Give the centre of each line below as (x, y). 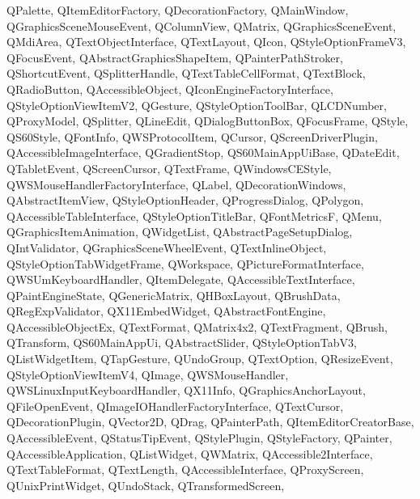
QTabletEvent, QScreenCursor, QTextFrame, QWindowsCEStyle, (169, 168)
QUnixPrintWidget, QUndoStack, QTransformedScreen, (146, 485)
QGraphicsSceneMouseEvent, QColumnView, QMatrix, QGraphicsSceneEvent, (202, 25)
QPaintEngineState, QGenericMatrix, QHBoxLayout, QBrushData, (174, 295)
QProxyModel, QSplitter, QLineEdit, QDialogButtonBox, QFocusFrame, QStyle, (208, 121)
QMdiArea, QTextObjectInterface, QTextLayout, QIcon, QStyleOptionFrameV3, (206, 42)
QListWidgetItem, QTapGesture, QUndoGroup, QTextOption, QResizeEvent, (200, 359)
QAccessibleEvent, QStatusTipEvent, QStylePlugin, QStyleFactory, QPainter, (199, 438)
